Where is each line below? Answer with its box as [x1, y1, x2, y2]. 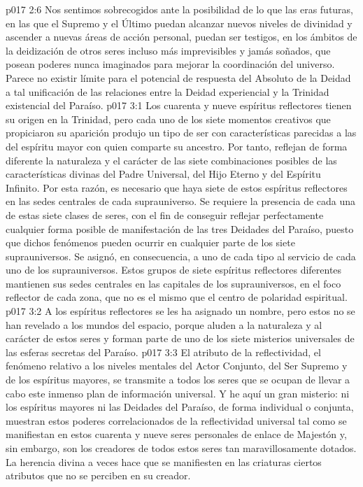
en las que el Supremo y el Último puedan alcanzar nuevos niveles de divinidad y [6, 15, 353, 30]
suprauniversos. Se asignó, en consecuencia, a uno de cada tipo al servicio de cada [6, 248, 356, 263]
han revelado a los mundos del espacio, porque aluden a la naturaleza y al [6, 317, 322, 332]
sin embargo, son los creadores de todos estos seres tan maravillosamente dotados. [6, 441, 357, 455]
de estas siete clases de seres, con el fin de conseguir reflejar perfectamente [6, 207, 324, 222]
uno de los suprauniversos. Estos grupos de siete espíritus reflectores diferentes [6, 262, 342, 277]
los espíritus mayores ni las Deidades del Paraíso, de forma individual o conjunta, [6, 400, 354, 414]
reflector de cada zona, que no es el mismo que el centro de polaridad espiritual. [6, 290, 348, 304]
